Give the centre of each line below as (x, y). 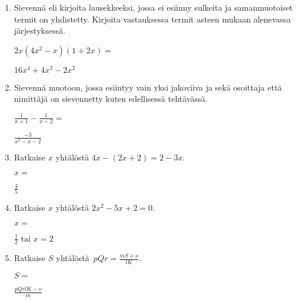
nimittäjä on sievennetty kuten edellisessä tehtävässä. (111, 99)
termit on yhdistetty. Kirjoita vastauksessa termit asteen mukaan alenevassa (152, 19)
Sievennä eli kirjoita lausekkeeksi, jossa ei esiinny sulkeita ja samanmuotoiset (153, 7)
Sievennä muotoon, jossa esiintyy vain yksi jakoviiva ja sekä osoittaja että (148, 87)
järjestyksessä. (40, 30)
